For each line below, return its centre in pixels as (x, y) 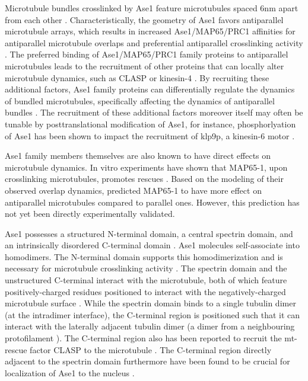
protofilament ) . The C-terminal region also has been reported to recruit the (143, 338)
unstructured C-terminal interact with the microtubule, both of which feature (146, 280)
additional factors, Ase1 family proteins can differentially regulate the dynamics (150, 89)
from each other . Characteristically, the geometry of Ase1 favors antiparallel (144, 19)
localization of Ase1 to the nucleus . (70, 372)
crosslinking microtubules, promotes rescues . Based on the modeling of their (144, 179)
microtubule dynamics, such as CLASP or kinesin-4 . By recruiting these (137, 77)
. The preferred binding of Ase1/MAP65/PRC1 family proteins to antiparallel (147, 54)
